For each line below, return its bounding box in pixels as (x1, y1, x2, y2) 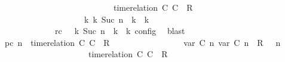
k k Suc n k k (84, 13, 149, 25)
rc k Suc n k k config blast (54, 24, 185, 37)
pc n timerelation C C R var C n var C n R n (4, 36, 281, 48)
